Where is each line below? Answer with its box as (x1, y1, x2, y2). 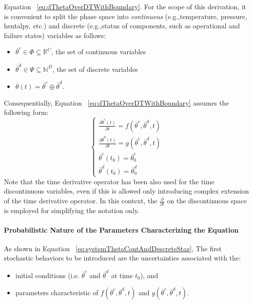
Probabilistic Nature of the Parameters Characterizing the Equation (4, 224, 239, 235)
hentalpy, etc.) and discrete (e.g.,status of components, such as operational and (4, 21, 240, 31)
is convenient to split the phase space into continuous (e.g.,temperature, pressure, (4, 11, 247, 21)
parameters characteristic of (15, 287, 98, 298)
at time (111, 270, 133, 280)
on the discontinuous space (167, 195, 247, 206)
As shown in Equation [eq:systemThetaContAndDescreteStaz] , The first (4, 243, 222, 253)
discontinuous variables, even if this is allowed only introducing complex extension (4, 186, 249, 196)
